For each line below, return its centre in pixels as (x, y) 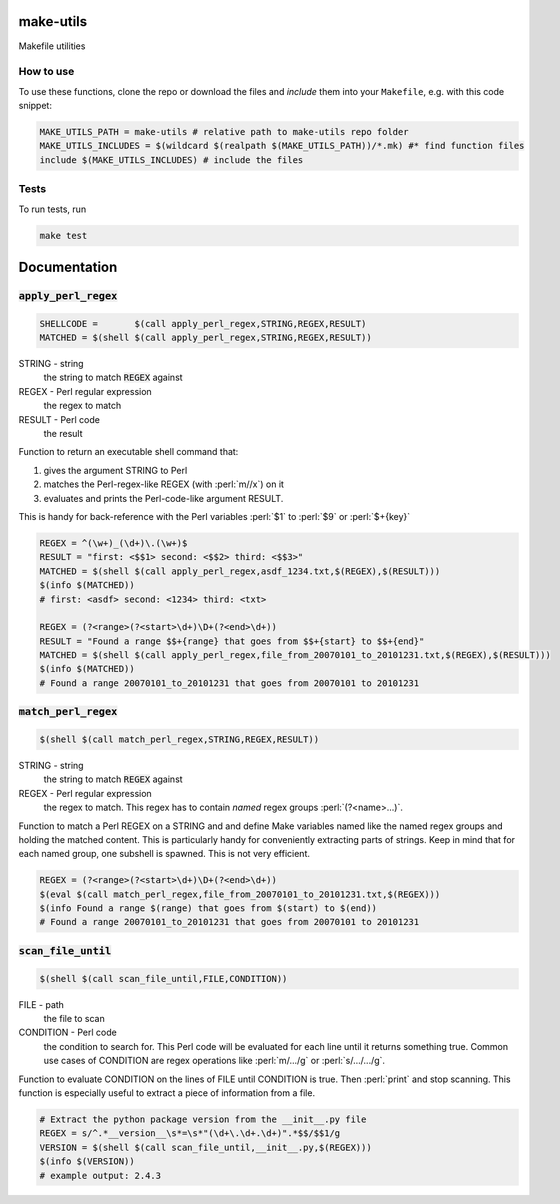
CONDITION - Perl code (67, 1032)
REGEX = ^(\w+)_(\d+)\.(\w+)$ (113, 543)
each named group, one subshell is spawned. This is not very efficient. (164, 854)
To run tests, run (52, 209)
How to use (46, 72)
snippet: (35, 106)
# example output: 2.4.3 (100, 1175)
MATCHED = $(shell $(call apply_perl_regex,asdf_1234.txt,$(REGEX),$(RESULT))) (240, 571)
